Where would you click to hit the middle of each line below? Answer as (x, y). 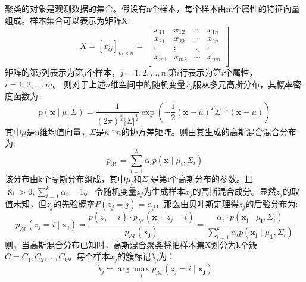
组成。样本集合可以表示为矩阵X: (68, 20)
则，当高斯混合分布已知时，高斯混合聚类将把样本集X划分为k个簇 (131, 244)
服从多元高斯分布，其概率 (243, 84)
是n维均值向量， (58, 131)
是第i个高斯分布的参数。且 (202, 178)
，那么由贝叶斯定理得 (197, 204)
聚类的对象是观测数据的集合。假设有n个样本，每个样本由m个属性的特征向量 (152, 9)
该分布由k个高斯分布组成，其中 (65, 178)
